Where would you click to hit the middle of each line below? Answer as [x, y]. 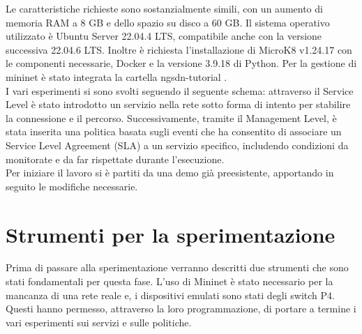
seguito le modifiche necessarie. [72, 186]
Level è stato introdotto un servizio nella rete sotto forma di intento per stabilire [178, 104]
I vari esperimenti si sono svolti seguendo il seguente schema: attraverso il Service [180, 90]
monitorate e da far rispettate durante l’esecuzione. [115, 159]
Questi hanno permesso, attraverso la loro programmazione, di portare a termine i [181, 309]
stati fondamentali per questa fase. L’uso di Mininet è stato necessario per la [169, 281]
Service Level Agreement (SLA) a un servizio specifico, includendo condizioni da [177, 145]
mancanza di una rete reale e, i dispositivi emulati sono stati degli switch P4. [170, 295]
